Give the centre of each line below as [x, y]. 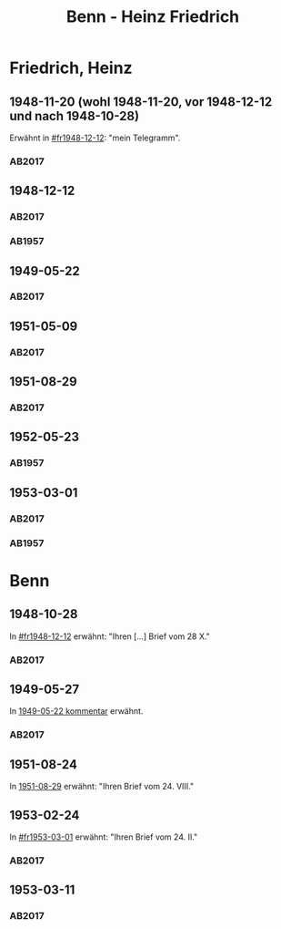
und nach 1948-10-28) [74, 116]
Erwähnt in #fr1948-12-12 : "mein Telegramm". [95, 138]
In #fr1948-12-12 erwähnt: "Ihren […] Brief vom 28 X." [110, 636]
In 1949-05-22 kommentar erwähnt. [76, 711]
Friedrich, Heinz [71, 68]
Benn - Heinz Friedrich [153, 17]
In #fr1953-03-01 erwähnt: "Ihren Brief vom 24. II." [104, 837]
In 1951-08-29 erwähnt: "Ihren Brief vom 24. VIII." [101, 787]
